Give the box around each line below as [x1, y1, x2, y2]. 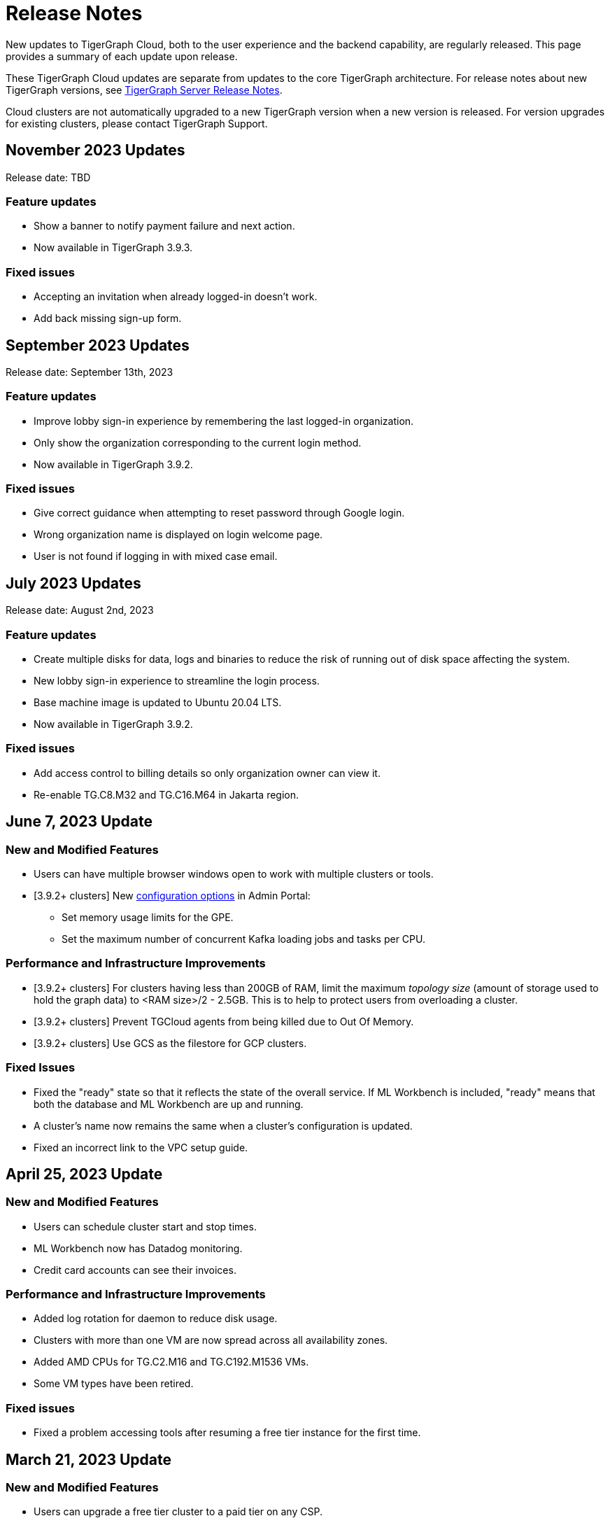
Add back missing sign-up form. [34, 312, 182, 325]
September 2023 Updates [6, 336, 190, 354]
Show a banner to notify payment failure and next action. [34, 220, 295, 232]
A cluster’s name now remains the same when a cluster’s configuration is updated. [34, 1119, 413, 1132]
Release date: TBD [6, 171, 91, 183]
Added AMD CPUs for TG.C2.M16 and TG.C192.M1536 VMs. [34, 1356, 309, 1368]
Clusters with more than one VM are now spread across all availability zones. [34, 1334, 388, 1347]
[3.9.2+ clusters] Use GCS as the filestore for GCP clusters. [34, 1037, 307, 1049]
